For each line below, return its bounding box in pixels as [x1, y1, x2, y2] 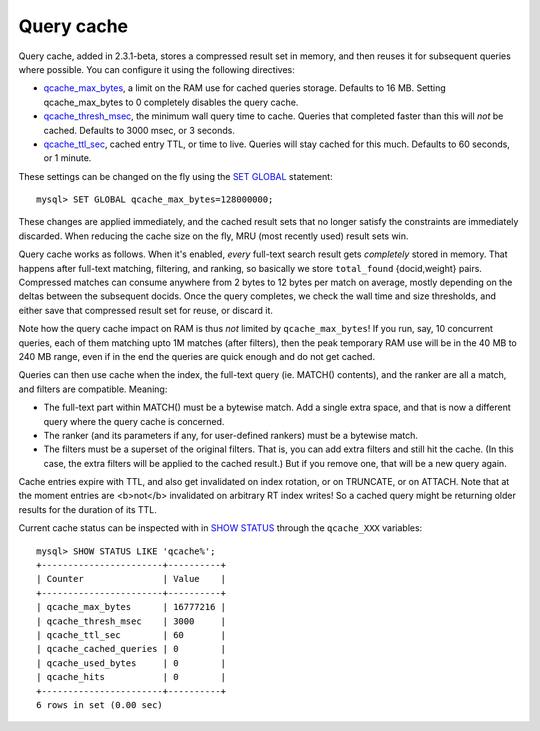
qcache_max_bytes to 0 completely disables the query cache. [43, 96, 299, 108]
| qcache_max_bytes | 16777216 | [36, 601, 227, 613]
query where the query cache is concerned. [43, 415, 225, 427]
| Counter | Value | [36, 573, 227, 585]
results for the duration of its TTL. [18, 503, 157, 515]
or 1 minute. [43, 152, 92, 164]
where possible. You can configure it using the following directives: [18, 63, 295, 75]
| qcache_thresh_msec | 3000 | [36, 615, 227, 627]
